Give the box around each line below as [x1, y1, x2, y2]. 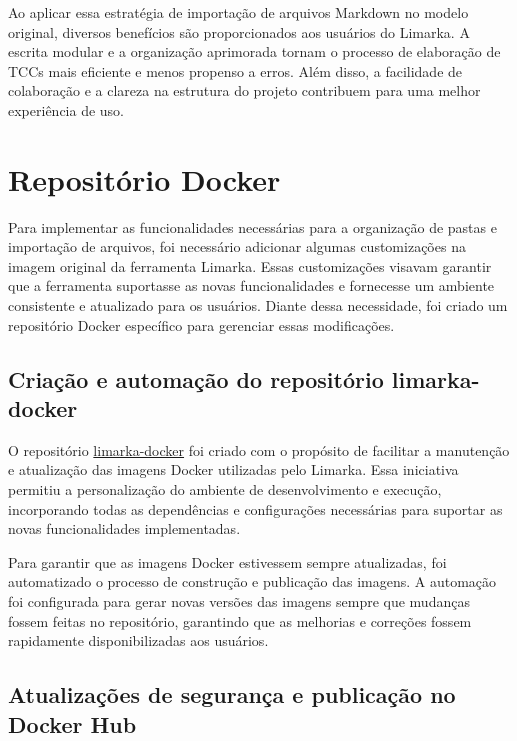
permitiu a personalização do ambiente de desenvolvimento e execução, [8, 479, 442, 500]
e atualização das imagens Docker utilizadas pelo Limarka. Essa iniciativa [8, 459, 459, 480]
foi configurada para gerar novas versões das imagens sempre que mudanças [8, 591, 470, 611]
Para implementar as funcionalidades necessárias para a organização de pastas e [8, 216, 497, 237]
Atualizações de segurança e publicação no [8, 679, 456, 710]
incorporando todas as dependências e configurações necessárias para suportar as [8, 498, 503, 519]
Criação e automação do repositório [8, 363, 384, 394]
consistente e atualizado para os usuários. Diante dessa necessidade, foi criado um [8, 295, 508, 316]
